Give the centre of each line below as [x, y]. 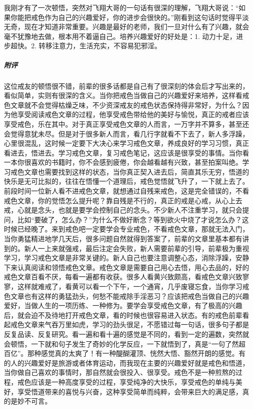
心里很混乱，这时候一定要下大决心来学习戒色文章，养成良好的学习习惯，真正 [126, 143]
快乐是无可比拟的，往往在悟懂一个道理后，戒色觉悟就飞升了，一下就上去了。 [126, 181]
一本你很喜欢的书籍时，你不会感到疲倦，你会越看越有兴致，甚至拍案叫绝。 [123, 162]
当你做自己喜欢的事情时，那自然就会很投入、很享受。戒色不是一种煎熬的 [120, 372]
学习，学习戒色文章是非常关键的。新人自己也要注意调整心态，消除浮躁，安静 [126, 258]
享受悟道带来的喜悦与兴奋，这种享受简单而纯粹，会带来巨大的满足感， [130, 391]
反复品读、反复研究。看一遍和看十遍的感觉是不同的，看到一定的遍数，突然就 [126, 334]
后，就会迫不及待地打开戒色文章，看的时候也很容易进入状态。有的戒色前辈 [123, 315]
